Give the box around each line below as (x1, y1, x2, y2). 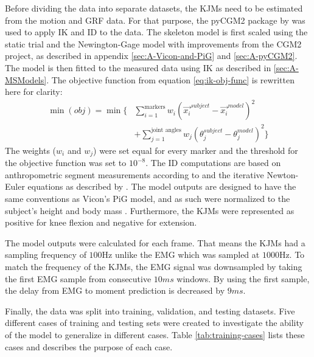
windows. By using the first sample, (176, 272, 310, 285)
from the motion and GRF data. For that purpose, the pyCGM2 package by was (5, 13, 305, 26)
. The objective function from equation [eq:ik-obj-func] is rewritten (46, 73, 295, 86)
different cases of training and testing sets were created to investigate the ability (5, 316, 304, 329)
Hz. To (279, 248, 305, 261)
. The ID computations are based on (145, 156, 281, 169)
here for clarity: (5, 85, 63, 98)
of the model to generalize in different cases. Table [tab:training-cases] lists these (5, 328, 305, 341)
